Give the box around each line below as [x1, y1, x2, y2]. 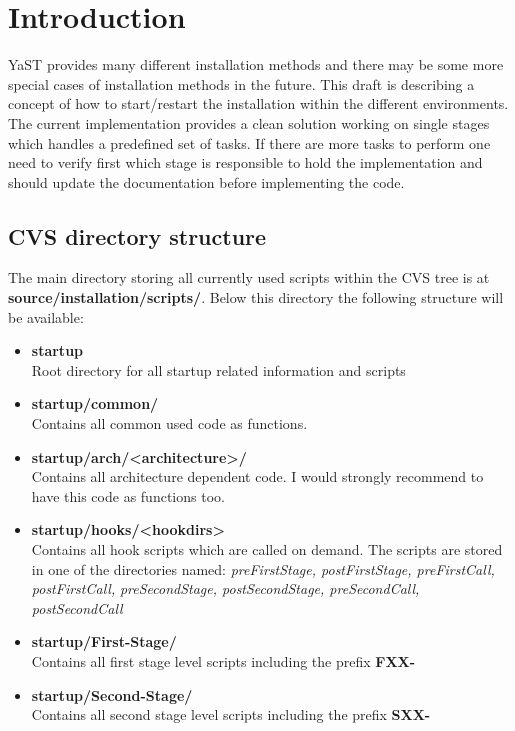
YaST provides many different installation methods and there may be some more [8, 54, 504, 75]
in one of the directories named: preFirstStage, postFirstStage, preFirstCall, [31, 558, 495, 579]
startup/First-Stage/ [31, 631, 177, 652]
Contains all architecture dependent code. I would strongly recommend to [31, 466, 484, 487]
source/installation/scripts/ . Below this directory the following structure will [8, 287, 504, 308]
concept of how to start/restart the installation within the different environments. [8, 93, 509, 114]
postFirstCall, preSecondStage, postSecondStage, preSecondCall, [31, 578, 420, 599]
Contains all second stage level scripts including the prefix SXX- [31, 704, 431, 725]
